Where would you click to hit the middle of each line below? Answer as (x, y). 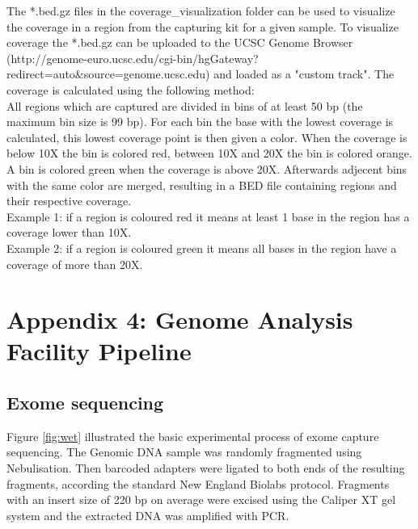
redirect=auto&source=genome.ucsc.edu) (108, 74)
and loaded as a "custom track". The (304, 74)
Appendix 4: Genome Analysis (180, 319)
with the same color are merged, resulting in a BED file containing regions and (202, 185)
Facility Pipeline (99, 351)
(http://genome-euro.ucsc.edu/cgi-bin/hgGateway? (133, 58)
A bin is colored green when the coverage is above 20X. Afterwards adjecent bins (207, 168)
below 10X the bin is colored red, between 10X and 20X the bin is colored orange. (209, 153)
